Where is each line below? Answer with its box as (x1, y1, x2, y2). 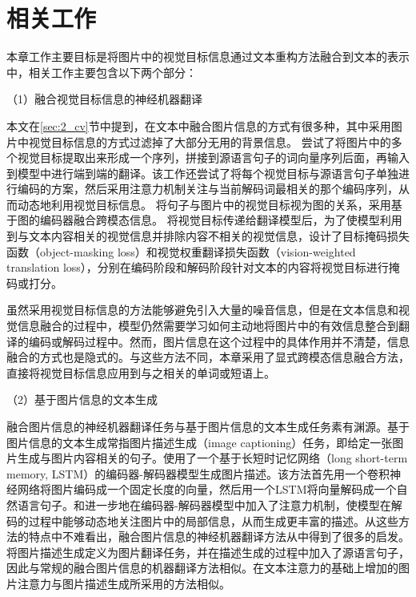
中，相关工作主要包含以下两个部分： (6, 63, 197, 80)
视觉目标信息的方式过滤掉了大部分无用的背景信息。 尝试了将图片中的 (28, 133, 391, 150)
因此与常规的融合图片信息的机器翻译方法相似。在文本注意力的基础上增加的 (6, 559, 398, 576)
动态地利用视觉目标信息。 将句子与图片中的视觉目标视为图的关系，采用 (17, 196, 391, 212)
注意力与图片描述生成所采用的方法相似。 (17, 575, 230, 591)
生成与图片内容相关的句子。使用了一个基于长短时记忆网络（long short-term (17, 450, 408, 466)
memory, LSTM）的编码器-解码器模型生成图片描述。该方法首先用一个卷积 (6, 465, 390, 482)
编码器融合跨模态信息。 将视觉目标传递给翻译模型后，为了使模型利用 (39, 212, 402, 228)
